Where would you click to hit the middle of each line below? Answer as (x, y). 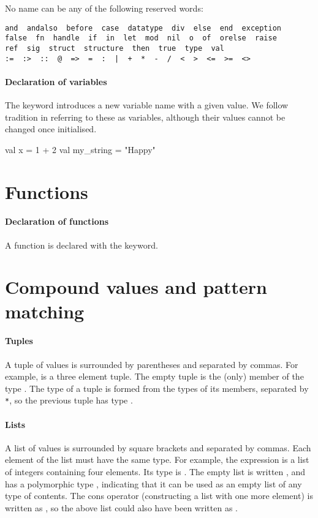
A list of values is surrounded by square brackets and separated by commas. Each (158, 447)
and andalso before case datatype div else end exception (143, 28)
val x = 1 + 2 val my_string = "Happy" (80, 149)
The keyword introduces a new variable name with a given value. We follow (147, 105)
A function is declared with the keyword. (81, 245)
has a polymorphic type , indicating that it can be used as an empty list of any (153, 483)
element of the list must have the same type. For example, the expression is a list (157, 460)
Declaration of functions (57, 221)
